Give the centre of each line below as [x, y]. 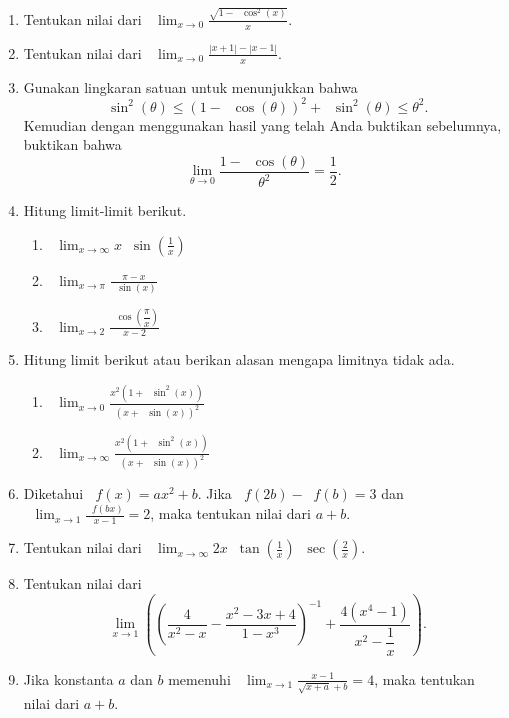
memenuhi [199, 678]
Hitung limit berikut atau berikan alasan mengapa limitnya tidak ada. [239, 359]
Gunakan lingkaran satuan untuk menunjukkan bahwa [190, 86]
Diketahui [53, 493]
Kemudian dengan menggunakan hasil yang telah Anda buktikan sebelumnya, [262, 124]
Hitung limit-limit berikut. [105, 210]
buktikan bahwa [72, 144]
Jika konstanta [68, 678]
